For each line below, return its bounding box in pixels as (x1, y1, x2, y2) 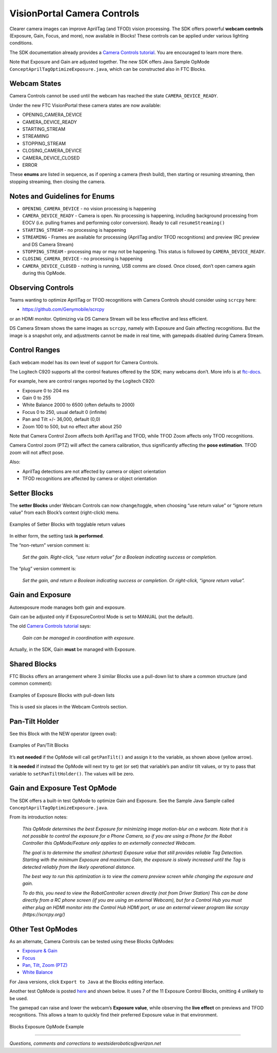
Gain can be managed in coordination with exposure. (22, 634, 135, 641)
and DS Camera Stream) (22, 241, 74, 247)
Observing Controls (9, 283, 74, 292)
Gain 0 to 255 (22, 395, 51, 401)
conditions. (9, 40, 33, 46)
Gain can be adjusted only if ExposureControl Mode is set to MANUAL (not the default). (9, 613, 194, 620)
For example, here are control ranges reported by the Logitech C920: (9, 378, 156, 384)
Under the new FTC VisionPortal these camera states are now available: (9, 102, 162, 108)
